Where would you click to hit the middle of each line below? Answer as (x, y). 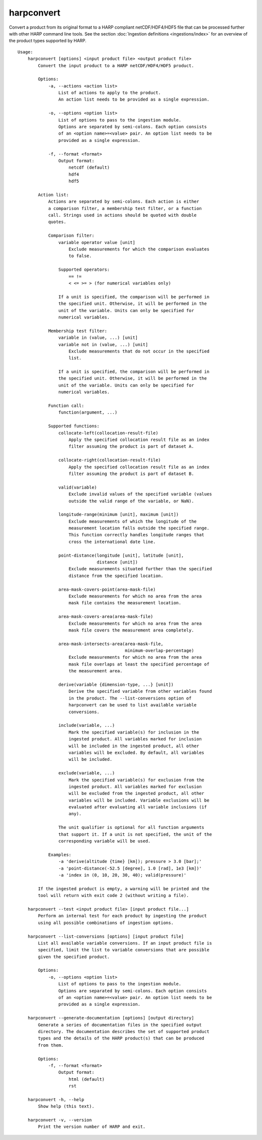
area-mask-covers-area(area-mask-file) (106, 617)
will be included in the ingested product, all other (134, 746)
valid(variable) (78, 487)
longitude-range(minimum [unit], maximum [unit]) (119, 515)
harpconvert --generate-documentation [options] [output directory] (111, 1018)
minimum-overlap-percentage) (159, 651)
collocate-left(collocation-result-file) (108, 433)
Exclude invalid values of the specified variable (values (140, 494)
